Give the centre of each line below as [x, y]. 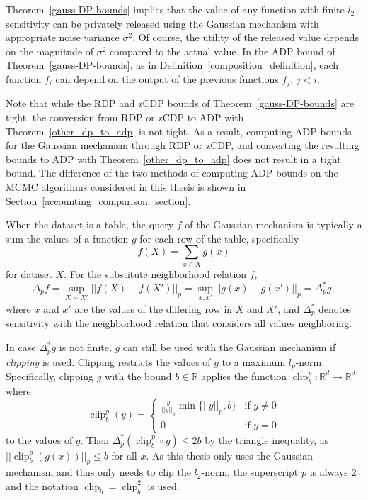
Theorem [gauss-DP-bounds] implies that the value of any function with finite [175, 9]
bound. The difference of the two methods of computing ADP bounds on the [172, 173]
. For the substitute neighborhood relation [155, 273]
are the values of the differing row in [154, 309]
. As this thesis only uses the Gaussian [229, 455]
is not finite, [85, 347]
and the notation [42, 485]
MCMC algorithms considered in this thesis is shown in [126, 186]
